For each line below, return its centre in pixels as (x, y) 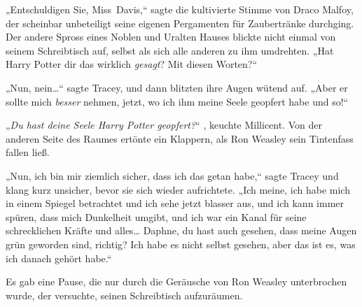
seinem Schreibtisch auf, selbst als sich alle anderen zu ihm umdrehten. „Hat (170, 50)
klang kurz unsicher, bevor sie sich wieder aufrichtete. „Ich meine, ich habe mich (178, 189)
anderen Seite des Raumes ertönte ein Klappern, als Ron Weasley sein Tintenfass (180, 138)
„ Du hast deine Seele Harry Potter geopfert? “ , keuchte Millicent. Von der (164, 125)
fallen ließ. (28, 152)
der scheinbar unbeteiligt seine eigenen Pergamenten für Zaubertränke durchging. (180, 23)
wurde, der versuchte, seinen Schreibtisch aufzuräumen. (124, 295)
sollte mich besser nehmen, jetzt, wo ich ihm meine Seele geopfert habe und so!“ (177, 101)
